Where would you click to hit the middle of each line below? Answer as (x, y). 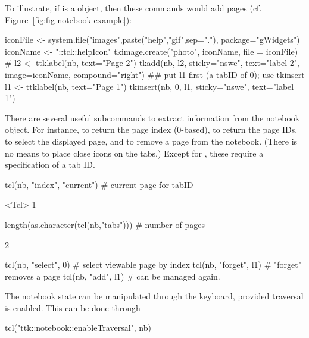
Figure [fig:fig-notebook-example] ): (68, 19)
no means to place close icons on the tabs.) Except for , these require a (134, 153)
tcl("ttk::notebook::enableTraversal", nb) (78, 328)
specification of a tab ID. (50, 165)
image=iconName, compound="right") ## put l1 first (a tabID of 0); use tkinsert (155, 74)
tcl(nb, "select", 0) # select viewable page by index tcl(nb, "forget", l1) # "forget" (153, 265)
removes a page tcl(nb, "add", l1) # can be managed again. (113, 276)
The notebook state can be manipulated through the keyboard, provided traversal (154, 296)
